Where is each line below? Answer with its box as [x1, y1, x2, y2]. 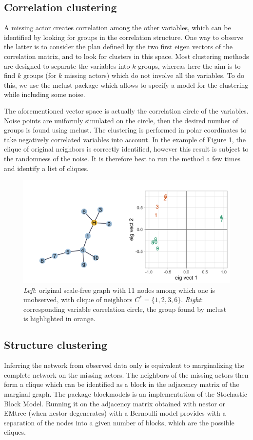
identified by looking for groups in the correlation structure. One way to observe [4, 32, 243, 42]
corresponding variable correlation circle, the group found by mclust [23, 304, 227, 314]
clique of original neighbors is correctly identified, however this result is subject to [4, 144, 249, 154]
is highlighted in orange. [23, 313, 96, 324]
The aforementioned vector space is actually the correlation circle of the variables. [4, 105, 249, 115]
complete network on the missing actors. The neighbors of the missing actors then [4, 369, 249, 380]
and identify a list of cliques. [4, 163, 89, 173]
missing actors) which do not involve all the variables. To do [64, 70, 245, 80]
